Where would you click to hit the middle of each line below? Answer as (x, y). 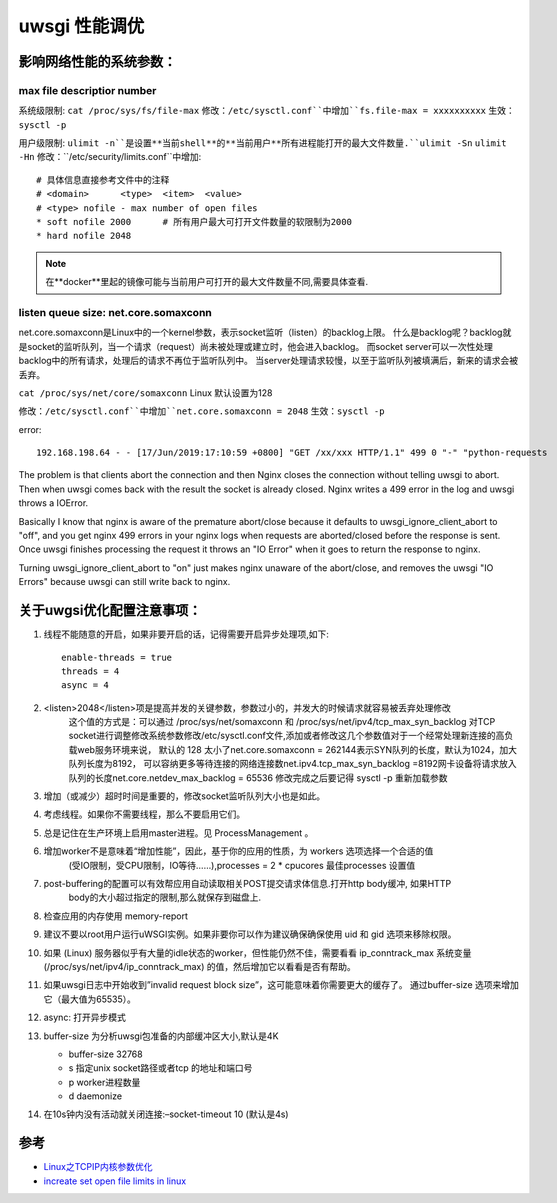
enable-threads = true (117, 657)
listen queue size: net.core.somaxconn (115, 312)
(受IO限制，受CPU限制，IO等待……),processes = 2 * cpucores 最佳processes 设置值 (242, 865)
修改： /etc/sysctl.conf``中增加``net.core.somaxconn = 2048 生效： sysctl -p (201, 411)
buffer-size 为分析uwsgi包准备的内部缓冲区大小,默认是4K (161, 1036)
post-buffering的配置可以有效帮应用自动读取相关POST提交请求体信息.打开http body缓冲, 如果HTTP (247, 883)
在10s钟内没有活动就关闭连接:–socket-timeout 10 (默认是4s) (166, 1114)
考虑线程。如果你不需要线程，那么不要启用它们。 (144, 814)
